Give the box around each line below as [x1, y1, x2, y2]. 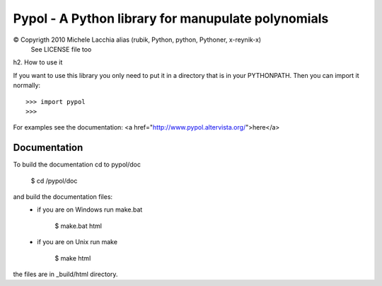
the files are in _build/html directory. [13, 270, 118, 278]
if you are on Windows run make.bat [37, 205, 143, 214]
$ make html [54, 253, 91, 262]
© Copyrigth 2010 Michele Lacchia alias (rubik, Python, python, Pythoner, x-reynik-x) [13, 35, 262, 44]
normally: [13, 81, 41, 90]
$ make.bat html [54, 222, 103, 230]
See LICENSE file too [30, 45, 92, 53]
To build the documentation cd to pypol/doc [13, 160, 141, 169]
